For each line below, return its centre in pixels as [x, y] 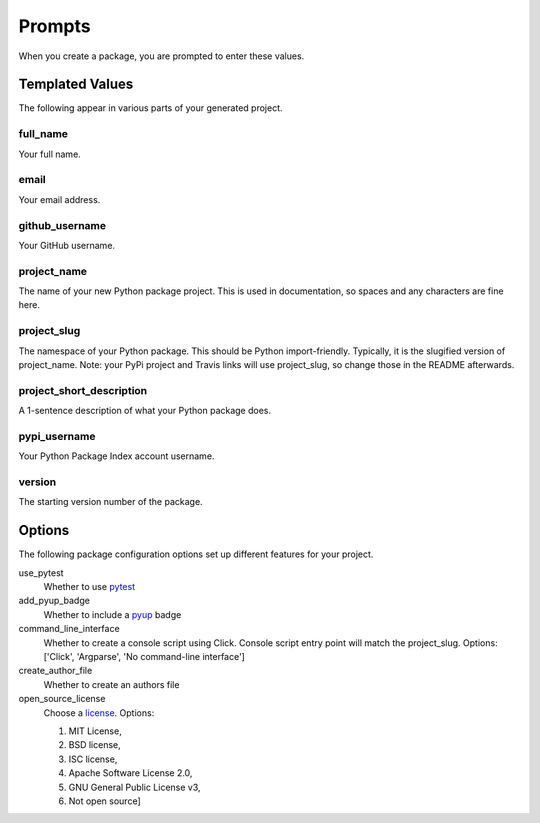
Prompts [54, 26]
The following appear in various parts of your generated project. [150, 108]
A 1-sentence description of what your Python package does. [145, 411]
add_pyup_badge [54, 601]
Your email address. [59, 199]
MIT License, [95, 731]
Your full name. [50, 154]
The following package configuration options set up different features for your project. [196, 554]
